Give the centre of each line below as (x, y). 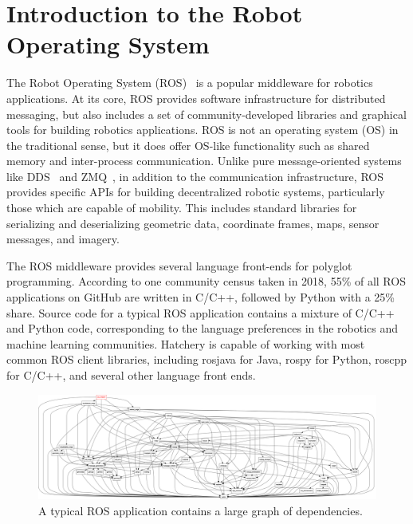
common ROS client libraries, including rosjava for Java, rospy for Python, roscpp (207, 359)
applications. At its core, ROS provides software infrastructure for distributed (196, 98)
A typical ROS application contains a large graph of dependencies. (201, 510)
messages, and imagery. (63, 239)
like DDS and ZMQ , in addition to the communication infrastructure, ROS (195, 176)
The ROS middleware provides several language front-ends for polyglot (179, 265)
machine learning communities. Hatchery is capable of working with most (186, 343)
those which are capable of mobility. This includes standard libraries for (182, 208)
